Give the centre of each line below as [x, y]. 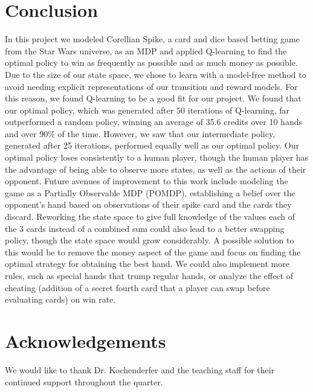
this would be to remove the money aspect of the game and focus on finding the [153, 252]
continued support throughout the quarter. [84, 381]
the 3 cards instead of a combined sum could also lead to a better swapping [145, 228]
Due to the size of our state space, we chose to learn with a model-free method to [156, 74]
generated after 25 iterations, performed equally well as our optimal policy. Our [152, 145]
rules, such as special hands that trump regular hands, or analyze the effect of [149, 275]
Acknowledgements [86, 340]
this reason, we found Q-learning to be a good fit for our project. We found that [153, 98]
